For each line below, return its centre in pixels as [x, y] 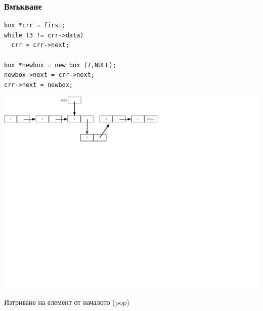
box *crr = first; [35, 26]
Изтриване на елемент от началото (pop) [67, 302]
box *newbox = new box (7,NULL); [60, 65]
